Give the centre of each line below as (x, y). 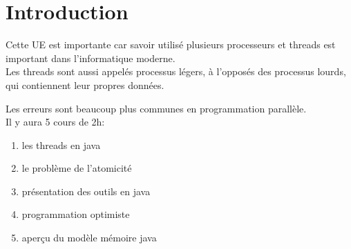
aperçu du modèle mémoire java (89, 238)
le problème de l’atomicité (77, 168)
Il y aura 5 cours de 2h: (55, 122)
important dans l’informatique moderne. (91, 58)
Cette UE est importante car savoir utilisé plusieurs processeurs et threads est (171, 44)
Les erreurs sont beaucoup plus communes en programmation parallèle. (156, 108)
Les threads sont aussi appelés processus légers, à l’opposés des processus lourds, (176, 71)
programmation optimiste (76, 214)
